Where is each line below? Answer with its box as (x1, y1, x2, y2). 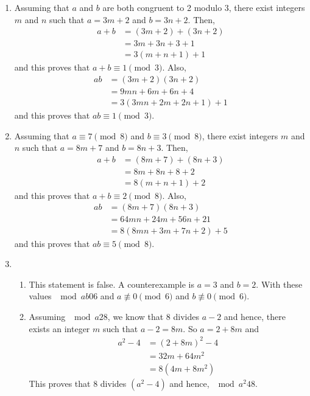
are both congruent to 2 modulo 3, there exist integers (102, 1, 305, 13)
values (29, 290, 52, 302)
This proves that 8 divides (29, 377, 127, 389)
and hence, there (224, 310, 286, 322)
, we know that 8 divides (107, 310, 200, 322)
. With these (256, 277, 303, 290)
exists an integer (29, 322, 90, 335)
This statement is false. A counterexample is (29, 277, 195, 290)
